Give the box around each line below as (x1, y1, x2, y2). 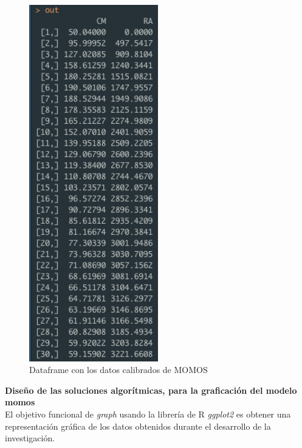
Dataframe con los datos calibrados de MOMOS (29, 363, 208, 376)
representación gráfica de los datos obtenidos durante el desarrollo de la (5, 419, 271, 432)
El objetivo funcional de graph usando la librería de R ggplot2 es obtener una (5, 407, 291, 420)
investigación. (5, 432, 55, 444)
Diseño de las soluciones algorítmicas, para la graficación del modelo (5, 383, 297, 396)
